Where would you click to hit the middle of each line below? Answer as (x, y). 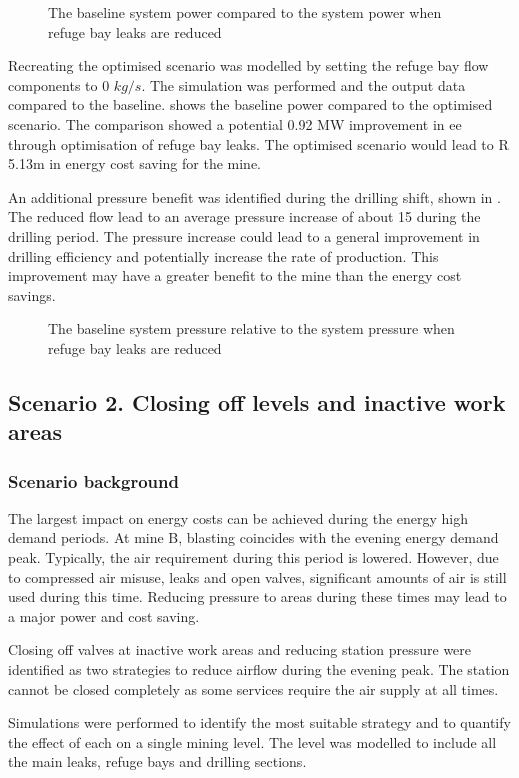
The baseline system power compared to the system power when (245, 12)
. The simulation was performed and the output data (303, 84)
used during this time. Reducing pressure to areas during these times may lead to (257, 596)
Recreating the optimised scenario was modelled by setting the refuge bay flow (248, 65)
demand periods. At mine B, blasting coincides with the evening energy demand (253, 537)
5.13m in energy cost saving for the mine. (134, 163)
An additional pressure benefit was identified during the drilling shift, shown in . (254, 196)
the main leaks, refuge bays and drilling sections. (157, 761)
